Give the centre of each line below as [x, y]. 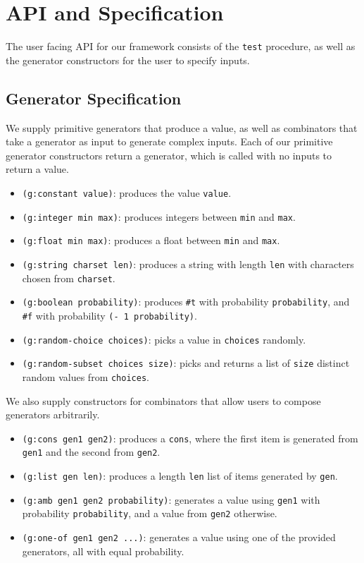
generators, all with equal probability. [103, 551]
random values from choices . [86, 376]
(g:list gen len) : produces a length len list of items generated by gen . [180, 476]
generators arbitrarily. [53, 414]
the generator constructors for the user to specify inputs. [128, 60]
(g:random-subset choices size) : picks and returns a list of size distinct [186, 363]
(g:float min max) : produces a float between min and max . [151, 240]
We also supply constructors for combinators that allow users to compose [163, 400]
